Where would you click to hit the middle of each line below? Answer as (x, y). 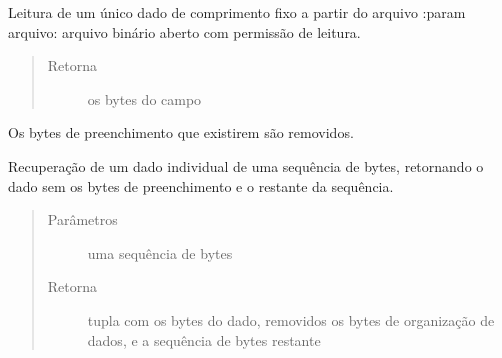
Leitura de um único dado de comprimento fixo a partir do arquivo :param (237, 12)
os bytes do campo (144, 98)
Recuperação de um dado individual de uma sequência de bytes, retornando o (246, 165)
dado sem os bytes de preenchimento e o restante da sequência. (201, 185)
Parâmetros (82, 219)
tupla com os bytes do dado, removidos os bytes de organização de (291, 319)
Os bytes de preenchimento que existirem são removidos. (181, 132)
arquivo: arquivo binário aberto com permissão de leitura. (184, 31)
